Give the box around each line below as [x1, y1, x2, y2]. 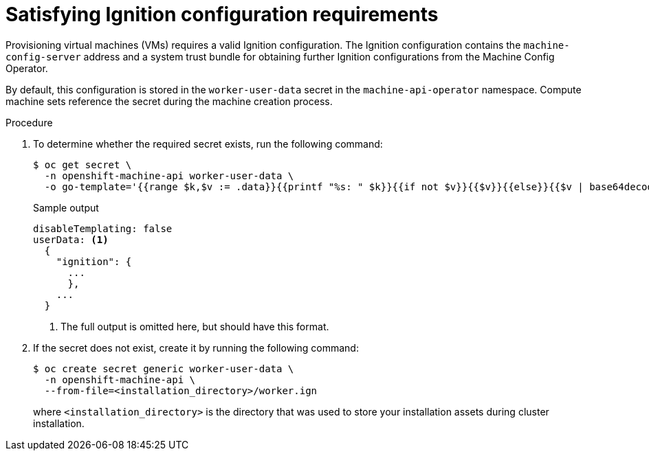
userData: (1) [33, 233, 109, 245]
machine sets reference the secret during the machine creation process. [5, 95, 333, 107]
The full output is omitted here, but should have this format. [60, 320, 329, 332]
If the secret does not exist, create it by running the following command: [33, 341, 359, 354]
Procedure [5, 116, 53, 128]
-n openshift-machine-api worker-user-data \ [44, 170, 294, 181]
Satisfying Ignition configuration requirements [5, 3, 439, 26]
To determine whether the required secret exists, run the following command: [33, 137, 383, 150]
